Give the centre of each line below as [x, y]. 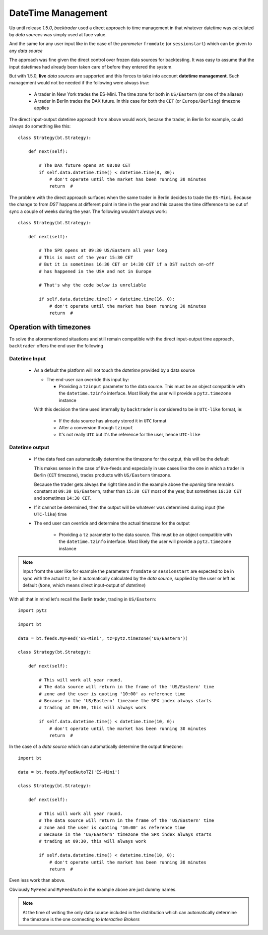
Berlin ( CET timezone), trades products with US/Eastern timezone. [103, 475]
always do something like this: [40, 126]
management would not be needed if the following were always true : [79, 83]
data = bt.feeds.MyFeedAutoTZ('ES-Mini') [69, 772]
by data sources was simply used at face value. [58, 34]
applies [41, 108]
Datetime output [29, 448]
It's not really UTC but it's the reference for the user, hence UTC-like [130, 435]
